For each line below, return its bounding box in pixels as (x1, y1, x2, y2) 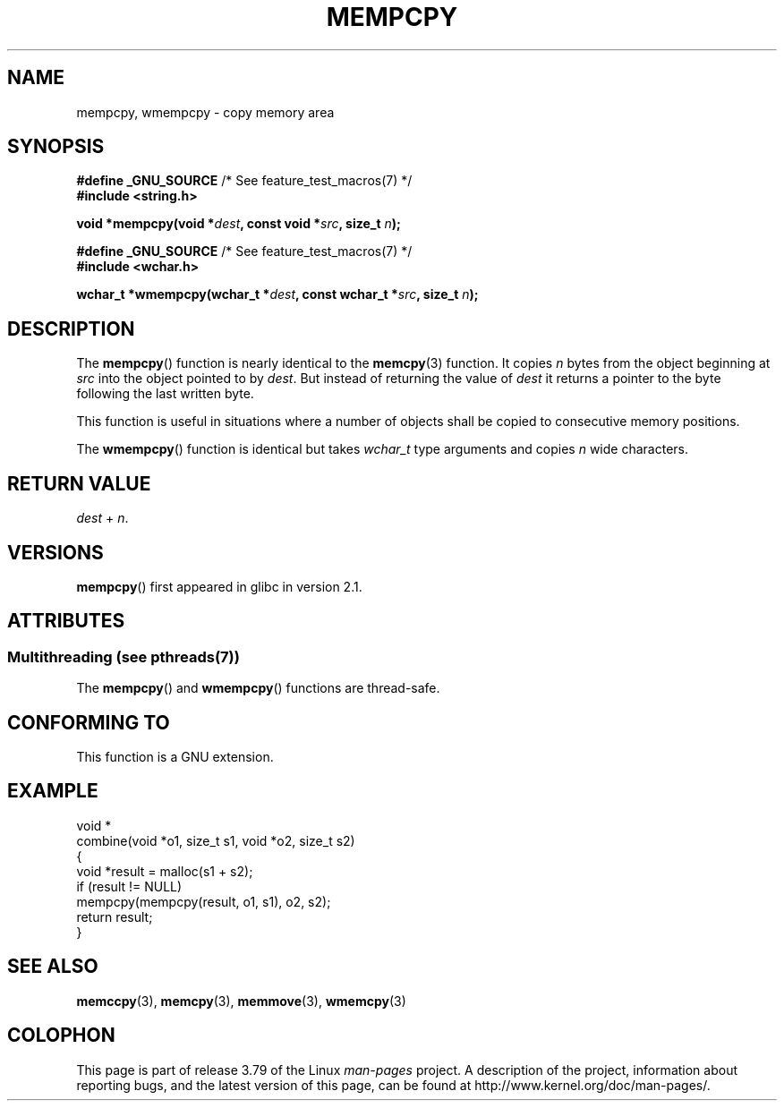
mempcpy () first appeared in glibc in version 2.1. (76, 578, 362, 594)
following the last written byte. (76, 386, 254, 402)
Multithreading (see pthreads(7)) (7, 647, 240, 666)
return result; (76, 908, 153, 925)
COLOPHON (7, 1024, 115, 1047)
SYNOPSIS (7, 135, 105, 158)
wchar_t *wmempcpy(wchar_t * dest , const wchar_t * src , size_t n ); (76, 286, 479, 303)
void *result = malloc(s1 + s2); (76, 863, 253, 879)
